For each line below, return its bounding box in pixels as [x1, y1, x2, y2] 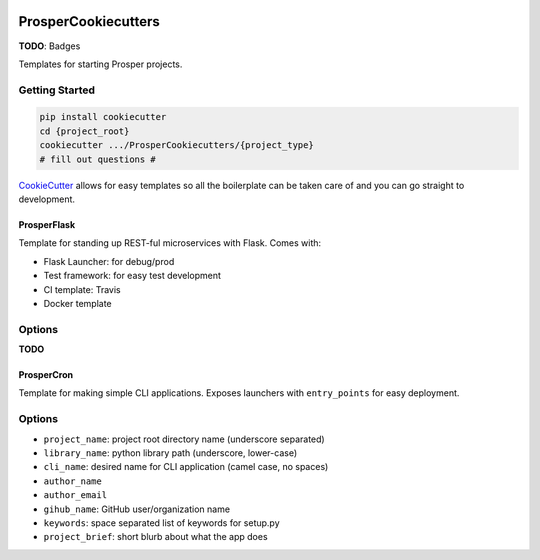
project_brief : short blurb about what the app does [43, 531, 269, 543]
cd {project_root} [39, 125, 130, 137]
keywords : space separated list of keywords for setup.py [43, 516, 280, 529]
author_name [43, 475, 102, 487]
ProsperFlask [18, 219, 76, 230]
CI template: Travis [43, 283, 122, 295]
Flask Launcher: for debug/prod [43, 255, 175, 267]
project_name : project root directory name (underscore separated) [43, 433, 325, 445]
